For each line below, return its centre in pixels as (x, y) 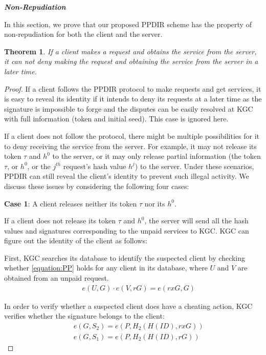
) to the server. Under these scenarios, (194, 166)
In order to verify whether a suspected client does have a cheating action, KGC (128, 306)
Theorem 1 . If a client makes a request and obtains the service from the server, (130, 51)
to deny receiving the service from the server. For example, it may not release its (130, 146)
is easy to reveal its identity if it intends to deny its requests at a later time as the (133, 99)
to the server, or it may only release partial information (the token (157, 156)
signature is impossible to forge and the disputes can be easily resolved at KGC (129, 108)
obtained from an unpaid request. (57, 278)
